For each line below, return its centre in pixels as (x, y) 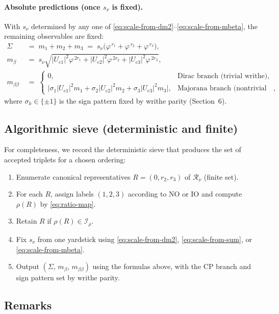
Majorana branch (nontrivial (222, 89)
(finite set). (221, 176)
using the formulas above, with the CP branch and (172, 266)
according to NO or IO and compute (185, 194)
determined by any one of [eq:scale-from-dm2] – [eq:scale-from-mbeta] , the (145, 26)
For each (29, 194)
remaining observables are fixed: (54, 36)
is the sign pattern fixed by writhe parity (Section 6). (143, 100)
